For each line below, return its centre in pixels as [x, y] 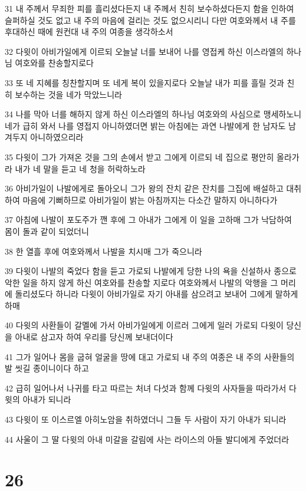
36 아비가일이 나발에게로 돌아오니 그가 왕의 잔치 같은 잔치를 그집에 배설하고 [144, 188]
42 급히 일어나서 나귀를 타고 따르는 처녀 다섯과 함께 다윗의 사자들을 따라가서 [146, 388]
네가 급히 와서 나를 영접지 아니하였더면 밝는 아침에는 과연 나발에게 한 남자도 [145, 125]
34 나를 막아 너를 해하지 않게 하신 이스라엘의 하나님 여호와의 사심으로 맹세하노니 [153, 114]
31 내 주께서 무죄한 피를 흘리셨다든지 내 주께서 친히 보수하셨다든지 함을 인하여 [149, 8]
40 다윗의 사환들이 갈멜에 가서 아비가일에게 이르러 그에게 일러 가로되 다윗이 [144, 325]
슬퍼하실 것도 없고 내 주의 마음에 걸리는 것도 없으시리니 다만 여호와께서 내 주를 [150, 20]
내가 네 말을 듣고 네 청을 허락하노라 [80, 168]
